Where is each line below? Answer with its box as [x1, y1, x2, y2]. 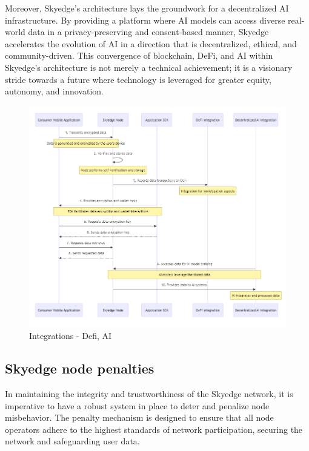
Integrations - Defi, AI [29, 329, 112, 342]
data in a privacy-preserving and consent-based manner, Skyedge [28, 25, 269, 38]
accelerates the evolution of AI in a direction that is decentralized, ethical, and [5, 37, 297, 50]
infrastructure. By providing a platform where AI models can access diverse [5, 13, 285, 26]
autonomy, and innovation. [5, 85, 104, 97]
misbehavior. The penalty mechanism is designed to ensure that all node [5, 411, 274, 424]
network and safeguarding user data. [5, 435, 140, 447]
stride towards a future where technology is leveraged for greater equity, [5, 73, 271, 85]
